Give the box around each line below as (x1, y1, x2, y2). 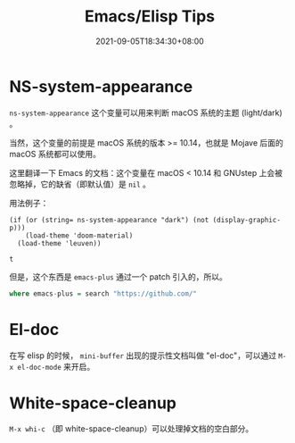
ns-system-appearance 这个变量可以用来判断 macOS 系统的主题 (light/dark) (9, 107, 283, 118)
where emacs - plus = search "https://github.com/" (9, 288, 198, 298)
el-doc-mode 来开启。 (17, 361, 95, 372)
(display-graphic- (212, 215, 281, 224)
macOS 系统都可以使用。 (9, 148, 101, 159)
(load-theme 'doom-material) (25, 230, 134, 240)
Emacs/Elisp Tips (84, 6, 216, 27)
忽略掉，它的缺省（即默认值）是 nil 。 (9, 179, 152, 189)
